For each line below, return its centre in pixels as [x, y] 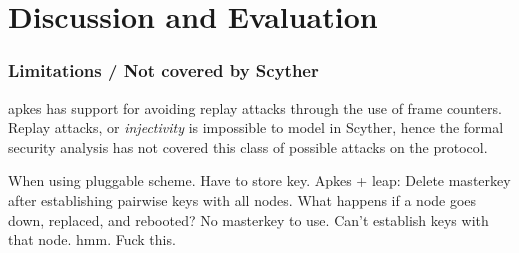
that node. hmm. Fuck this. [92, 239]
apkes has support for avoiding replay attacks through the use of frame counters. [255, 107]
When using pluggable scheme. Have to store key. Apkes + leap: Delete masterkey [259, 180]
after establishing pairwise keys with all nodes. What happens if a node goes [242, 199]
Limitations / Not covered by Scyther [163, 70]
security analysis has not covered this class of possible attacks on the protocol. [248, 146]
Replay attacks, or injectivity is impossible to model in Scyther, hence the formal [256, 127]
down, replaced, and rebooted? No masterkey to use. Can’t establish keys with [248, 219]
